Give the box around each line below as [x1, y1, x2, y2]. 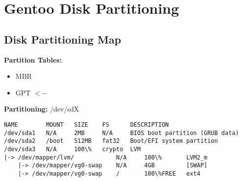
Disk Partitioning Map [4, 31, 121, 46]
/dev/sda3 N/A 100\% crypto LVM [4, 145, 141, 153]
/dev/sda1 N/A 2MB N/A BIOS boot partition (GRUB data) [4, 129, 239, 136]
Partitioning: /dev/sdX [4, 104, 79, 114]
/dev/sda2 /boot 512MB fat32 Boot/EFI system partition [4, 137, 218, 145]
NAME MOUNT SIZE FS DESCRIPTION [4, 121, 169, 128]
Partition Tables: [4, 54, 62, 65]
